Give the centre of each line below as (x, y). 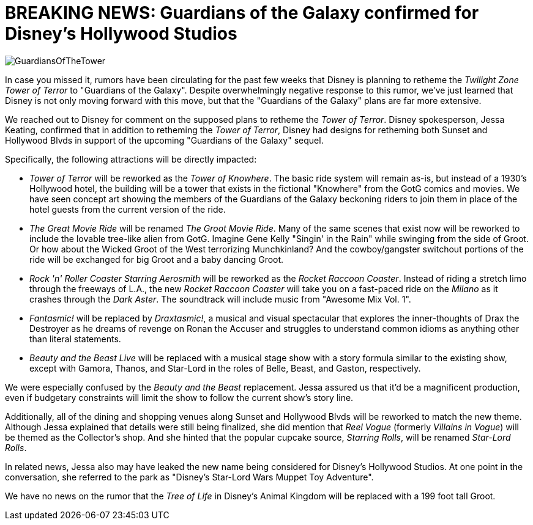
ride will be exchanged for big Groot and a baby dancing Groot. (157, 259)
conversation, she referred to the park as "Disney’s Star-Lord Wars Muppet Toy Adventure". (189, 477)
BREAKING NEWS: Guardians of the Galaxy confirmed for (242, 13)
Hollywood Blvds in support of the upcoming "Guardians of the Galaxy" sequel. (164, 140)
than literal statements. (75, 339)
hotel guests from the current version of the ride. (128, 209)
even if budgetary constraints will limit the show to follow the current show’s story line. (179, 397)
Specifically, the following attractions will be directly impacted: (131, 159)
